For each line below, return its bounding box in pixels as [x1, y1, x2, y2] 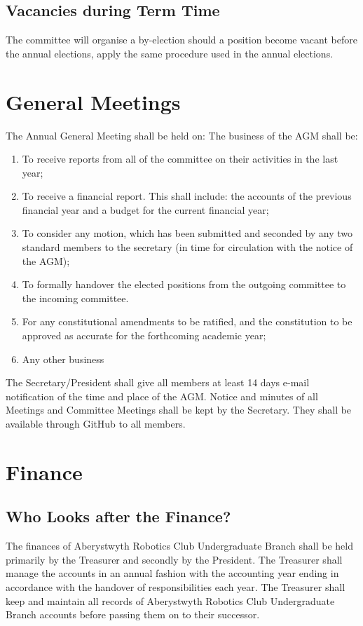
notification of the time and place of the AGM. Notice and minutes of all [6, 388, 318, 403]
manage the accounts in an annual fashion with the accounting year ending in [6, 566, 339, 580]
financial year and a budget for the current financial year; [22, 202, 269, 217]
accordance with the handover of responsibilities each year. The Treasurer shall [6, 579, 345, 594]
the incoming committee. [22, 290, 129, 305]
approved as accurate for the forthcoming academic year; [22, 328, 266, 343]
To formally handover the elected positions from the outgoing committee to [22, 277, 346, 292]
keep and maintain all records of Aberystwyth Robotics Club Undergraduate [6, 593, 335, 608]
